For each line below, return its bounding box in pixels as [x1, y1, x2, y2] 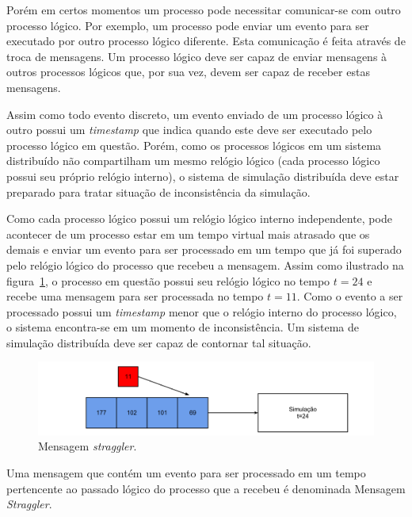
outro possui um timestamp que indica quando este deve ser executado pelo [6, 121, 372, 138]
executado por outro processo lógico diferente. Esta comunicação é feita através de [6, 33, 406, 49]
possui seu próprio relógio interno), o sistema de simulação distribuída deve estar [6, 167, 399, 184]
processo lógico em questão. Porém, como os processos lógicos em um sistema [6, 136, 382, 153]
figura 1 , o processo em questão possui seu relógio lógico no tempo [6, 272, 330, 289]
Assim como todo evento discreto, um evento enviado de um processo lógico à [6, 105, 383, 122]
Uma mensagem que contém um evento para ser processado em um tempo [6, 464, 366, 481]
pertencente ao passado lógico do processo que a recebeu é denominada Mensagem [6, 480, 406, 496]
